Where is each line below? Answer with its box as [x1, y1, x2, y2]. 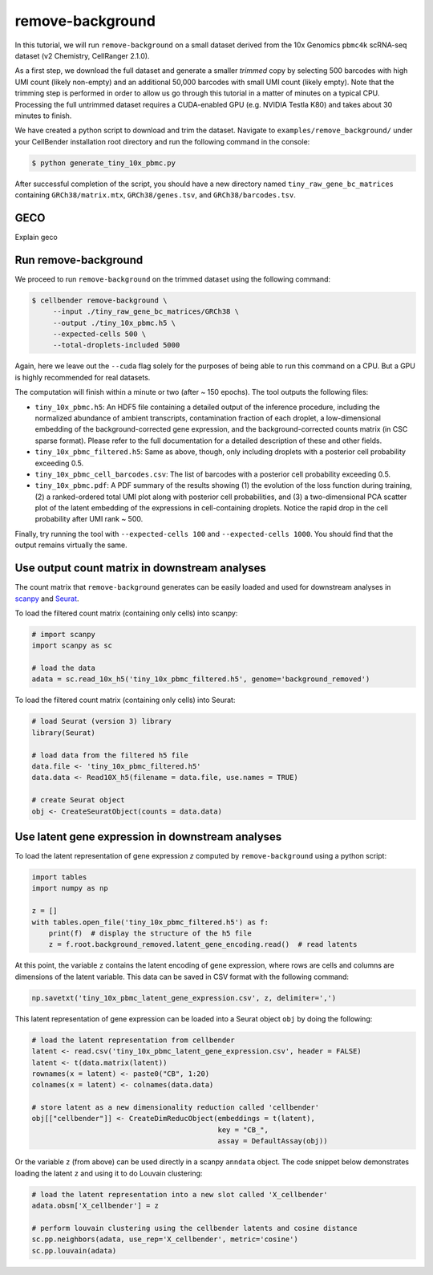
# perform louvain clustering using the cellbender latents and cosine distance [31, 1224, 358, 1232]
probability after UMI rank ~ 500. [34, 514, 144, 524]
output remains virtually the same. [14, 540, 127, 550]
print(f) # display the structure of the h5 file [48, 929, 252, 938]
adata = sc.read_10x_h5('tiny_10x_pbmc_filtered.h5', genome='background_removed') [31, 675, 370, 684]
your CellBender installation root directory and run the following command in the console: [14, 136, 310, 146]
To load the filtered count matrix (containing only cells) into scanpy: [14, 608, 238, 618]
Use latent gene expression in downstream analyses [14, 830, 282, 843]
